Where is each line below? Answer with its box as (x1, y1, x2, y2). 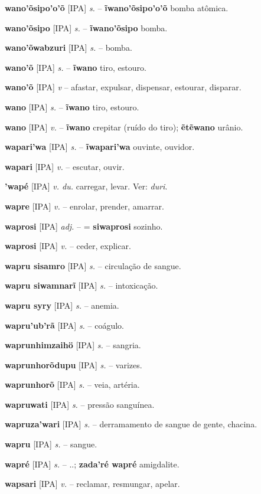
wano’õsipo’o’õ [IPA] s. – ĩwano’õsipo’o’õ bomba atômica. (5, 2, 229, 14)
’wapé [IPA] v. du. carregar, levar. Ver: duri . (5, 180, 168, 192)
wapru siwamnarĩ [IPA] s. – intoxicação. (5, 279, 158, 292)
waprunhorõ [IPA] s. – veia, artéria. (5, 378, 140, 391)
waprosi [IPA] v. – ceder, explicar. (5, 240, 131, 252)
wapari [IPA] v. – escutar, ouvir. (5, 160, 125, 172)
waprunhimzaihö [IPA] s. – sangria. (5, 339, 141, 351)
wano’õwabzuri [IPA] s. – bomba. (5, 41, 132, 54)
